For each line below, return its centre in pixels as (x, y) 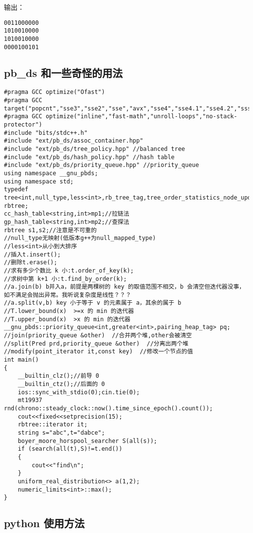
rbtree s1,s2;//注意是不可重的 (50, 230)
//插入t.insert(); (32, 254)
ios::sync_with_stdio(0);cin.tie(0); (79, 392)
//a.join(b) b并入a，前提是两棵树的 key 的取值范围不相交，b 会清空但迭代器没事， (125, 287)
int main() (21, 360)
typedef (16, 190)
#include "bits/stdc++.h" (46, 133)
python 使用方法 (44, 523)
